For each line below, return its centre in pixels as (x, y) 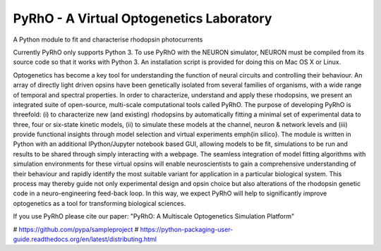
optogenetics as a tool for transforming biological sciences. (99, 203)
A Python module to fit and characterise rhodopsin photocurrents (108, 39)
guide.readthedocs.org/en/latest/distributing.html (85, 239)
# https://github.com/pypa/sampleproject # (76, 229)
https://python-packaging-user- (187, 229)
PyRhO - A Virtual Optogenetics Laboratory (143, 18)
